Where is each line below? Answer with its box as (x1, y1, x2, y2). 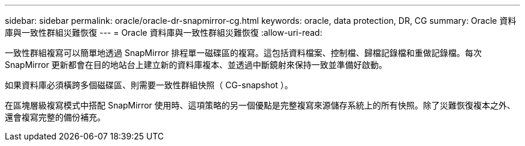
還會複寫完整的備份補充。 (5, 112, 105, 122)
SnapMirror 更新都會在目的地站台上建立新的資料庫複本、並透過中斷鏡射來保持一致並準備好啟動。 (5, 60, 387, 70)
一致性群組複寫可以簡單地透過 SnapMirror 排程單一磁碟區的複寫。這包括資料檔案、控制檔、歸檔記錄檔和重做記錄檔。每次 (5, 48, 482, 58)
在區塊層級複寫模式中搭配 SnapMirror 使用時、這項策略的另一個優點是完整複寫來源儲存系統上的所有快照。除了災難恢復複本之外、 (5, 100, 515, 110)
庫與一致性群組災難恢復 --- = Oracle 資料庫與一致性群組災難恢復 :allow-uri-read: (5, 27, 322, 38)
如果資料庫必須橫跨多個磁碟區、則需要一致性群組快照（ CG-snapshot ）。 (5, 80, 293, 90)
